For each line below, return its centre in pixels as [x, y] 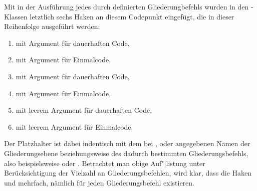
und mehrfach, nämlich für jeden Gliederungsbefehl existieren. [99, 182]
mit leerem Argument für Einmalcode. [74, 126]
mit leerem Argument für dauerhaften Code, [84, 110]
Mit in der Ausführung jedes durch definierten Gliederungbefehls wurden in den [126, 6]
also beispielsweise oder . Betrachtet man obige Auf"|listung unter [105, 163]
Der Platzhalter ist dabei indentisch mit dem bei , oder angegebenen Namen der [127, 143]
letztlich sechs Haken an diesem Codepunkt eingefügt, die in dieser [132, 16]
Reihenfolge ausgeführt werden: [52, 26]
